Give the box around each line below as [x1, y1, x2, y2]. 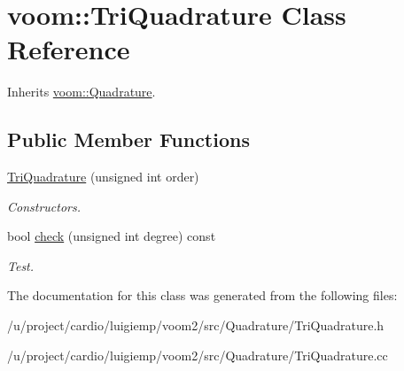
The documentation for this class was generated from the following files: [7, 286, 398, 305]
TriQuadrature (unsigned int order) [7, 167, 199, 186]
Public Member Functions [7, 126, 250, 153]
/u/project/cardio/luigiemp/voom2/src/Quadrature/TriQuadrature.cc [7, 345, 388, 364]
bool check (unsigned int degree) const [7, 227, 216, 245]
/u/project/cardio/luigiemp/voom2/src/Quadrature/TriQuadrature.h [7, 316, 385, 335]
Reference [7, 31, 130, 67]
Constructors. [7, 197, 82, 215]
